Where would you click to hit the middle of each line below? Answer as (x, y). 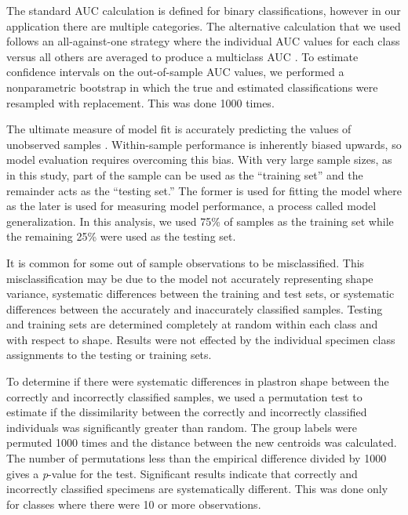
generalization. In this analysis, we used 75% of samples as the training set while (200, 221)
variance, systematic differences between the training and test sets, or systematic (200, 294)
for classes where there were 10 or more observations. (134, 504)
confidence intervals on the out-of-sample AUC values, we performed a (175, 72)
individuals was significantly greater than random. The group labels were (182, 427)
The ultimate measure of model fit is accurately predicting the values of (179, 129)
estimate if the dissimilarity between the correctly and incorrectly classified (187, 412)
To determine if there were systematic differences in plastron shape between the (198, 381)
